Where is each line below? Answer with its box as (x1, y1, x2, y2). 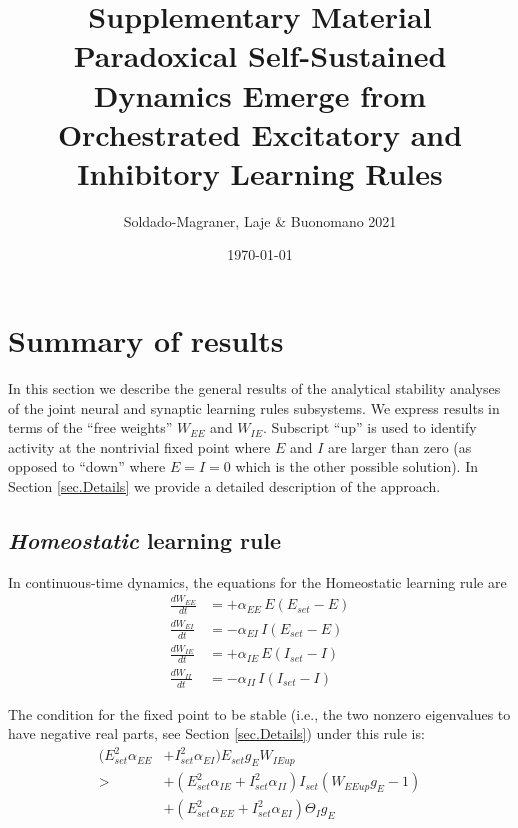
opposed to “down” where (8, 456, 166, 477)
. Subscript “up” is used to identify (262, 417, 477, 438)
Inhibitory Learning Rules (77, 152, 443, 193)
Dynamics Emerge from (93, 74, 427, 115)
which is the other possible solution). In (235, 456, 479, 477)
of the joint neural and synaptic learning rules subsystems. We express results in (8, 397, 500, 418)
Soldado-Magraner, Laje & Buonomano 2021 (123, 210, 397, 231)
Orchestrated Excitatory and (57, 113, 463, 154)
